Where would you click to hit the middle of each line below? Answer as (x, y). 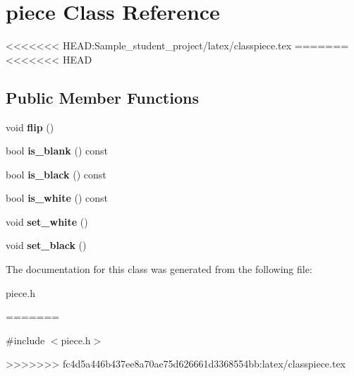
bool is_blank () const (57, 151)
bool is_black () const (56, 174)
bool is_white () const (57, 198)
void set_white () (47, 221)
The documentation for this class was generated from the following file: (159, 269)
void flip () (30, 127)
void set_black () (46, 245)
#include (25, 340)
